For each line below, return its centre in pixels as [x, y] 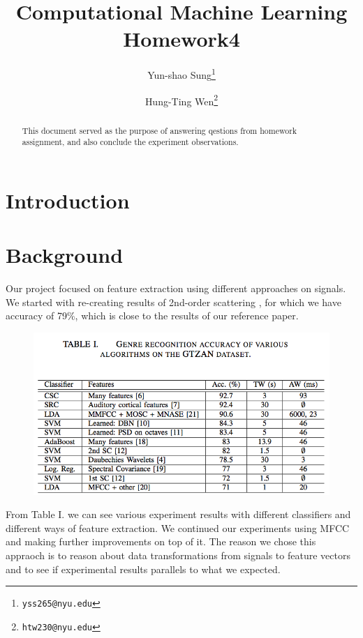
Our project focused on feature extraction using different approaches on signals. [176, 288]
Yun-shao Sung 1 [181, 74]
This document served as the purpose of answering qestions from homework [160, 130]
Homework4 [181, 39]
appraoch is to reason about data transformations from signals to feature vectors [178, 555]
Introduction [68, 200]
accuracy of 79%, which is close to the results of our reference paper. [152, 316]
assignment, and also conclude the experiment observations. [130, 142]
